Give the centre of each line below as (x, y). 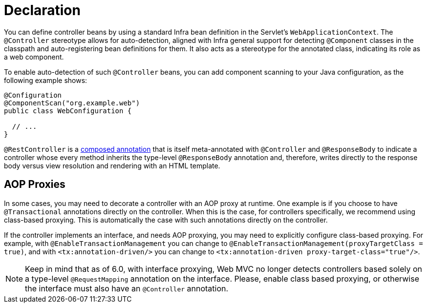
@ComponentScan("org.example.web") (72, 103)
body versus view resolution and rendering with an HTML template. (112, 165)
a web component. (34, 57)
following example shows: (46, 80)
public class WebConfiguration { (68, 111)
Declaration (42, 10)
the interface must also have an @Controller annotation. (127, 288)
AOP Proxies (35, 184)
